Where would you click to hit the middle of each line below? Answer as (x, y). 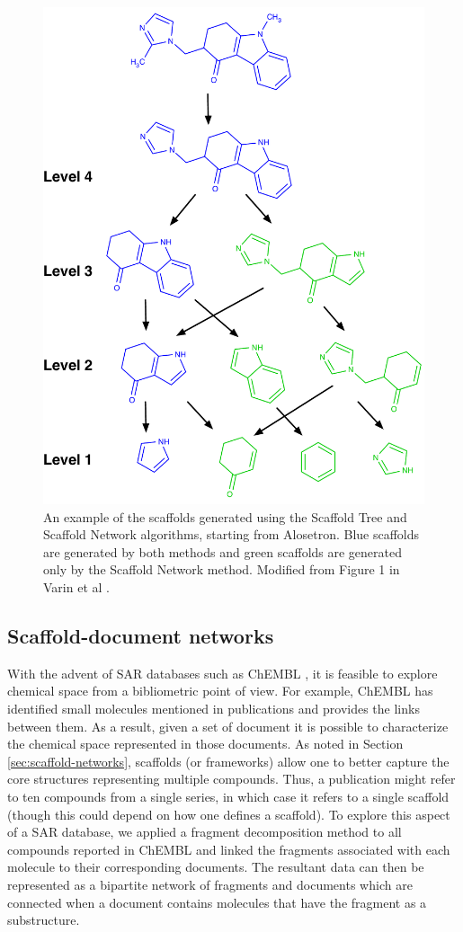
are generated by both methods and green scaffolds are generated (223, 551)
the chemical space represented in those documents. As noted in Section (205, 744)
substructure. (44, 920)
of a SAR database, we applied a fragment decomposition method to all (205, 832)
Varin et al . (76, 587)
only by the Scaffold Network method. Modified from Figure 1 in (222, 569)
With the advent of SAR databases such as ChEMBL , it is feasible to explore (223, 673)
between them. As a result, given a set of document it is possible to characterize (228, 726)
